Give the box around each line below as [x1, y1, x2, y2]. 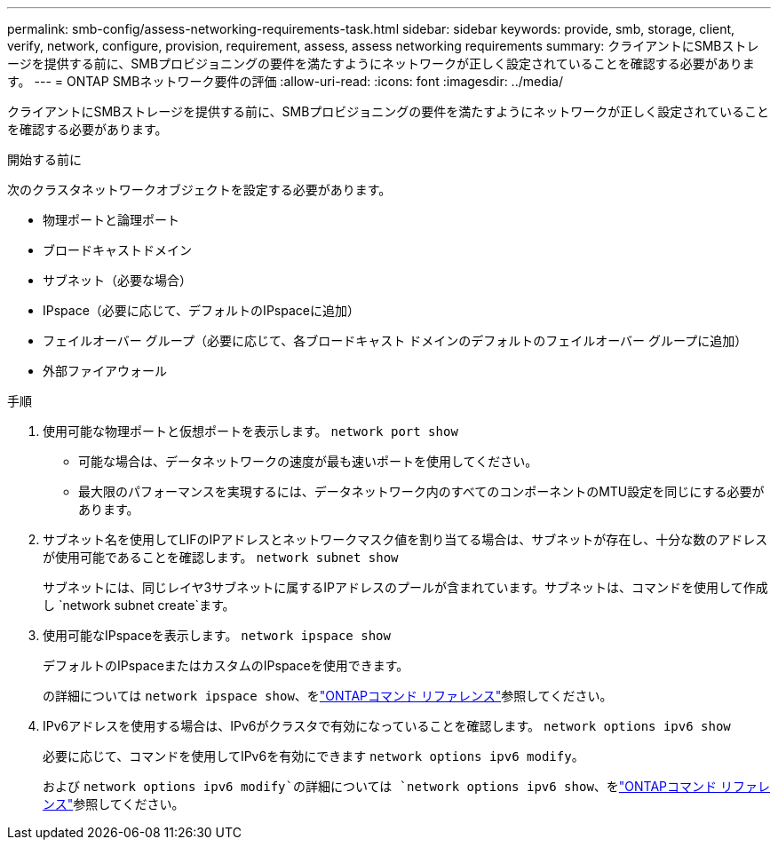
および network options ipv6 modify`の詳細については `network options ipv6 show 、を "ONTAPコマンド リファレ [43, 779, 770, 794]
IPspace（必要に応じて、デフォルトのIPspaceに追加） [43, 303, 360, 318]
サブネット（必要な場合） [43, 273, 192, 288]
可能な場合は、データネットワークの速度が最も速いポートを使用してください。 [78, 454, 538, 469]
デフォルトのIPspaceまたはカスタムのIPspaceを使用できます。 [43, 658, 409, 673]
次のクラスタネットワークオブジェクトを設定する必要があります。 [7, 182, 392, 197]
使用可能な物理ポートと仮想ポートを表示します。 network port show [43, 423, 458, 439]
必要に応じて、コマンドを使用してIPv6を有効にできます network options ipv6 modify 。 [43, 748, 584, 764]
